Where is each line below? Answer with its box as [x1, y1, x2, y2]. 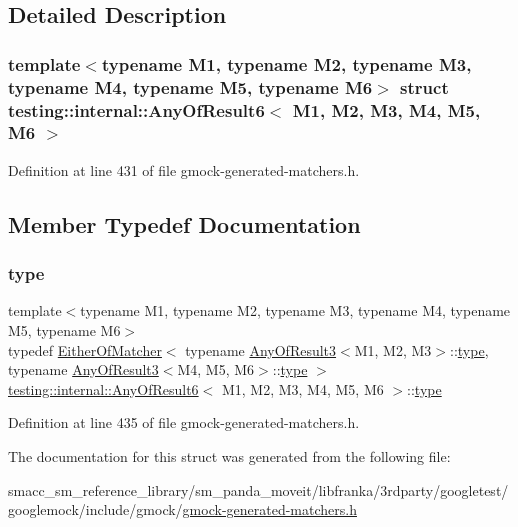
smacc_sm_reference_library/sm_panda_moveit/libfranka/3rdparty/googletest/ [8, 479, 509, 500]
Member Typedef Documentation [8, 208, 361, 239]
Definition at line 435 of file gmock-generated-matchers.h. [8, 412, 360, 433]
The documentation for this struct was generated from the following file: [8, 445, 451, 466]
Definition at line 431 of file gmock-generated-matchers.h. [8, 159, 360, 180]
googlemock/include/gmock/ [8, 499, 183, 520]
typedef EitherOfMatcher [8, 339, 162, 360]
